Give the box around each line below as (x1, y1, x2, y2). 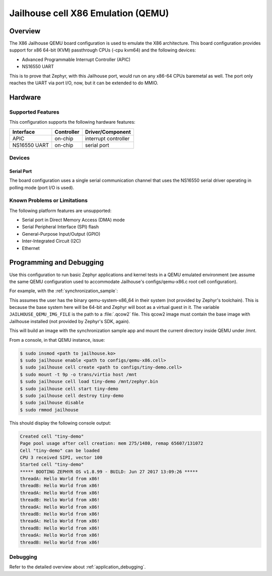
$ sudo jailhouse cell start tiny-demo (20, 386, 118, 391)
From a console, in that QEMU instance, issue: (9, 337, 105, 343)
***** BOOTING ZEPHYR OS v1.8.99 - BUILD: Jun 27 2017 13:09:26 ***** (20, 468, 198, 475)
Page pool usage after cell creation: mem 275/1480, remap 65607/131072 (20, 441, 203, 446)
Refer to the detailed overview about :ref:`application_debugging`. (9, 564, 146, 570)
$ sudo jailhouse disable (20, 400, 84, 406)
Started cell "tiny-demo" (20, 462, 84, 467)
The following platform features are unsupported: (9, 207, 112, 214)
